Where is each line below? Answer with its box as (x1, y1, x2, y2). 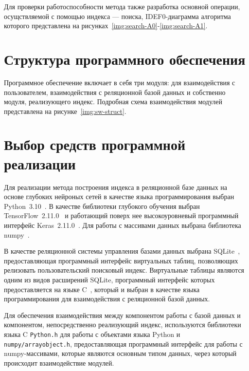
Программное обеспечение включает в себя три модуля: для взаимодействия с (4, 77, 235, 87)
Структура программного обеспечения (4, 49, 246, 69)
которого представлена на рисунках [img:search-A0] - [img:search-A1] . (4, 20, 208, 31)
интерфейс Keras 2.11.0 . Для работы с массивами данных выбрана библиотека (4, 220, 241, 230)
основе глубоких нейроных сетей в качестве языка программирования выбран (4, 191, 234, 202)
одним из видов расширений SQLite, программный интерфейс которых (4, 274, 215, 284)
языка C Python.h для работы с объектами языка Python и (4, 329, 180, 339)
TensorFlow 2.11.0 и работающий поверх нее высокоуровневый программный (4, 210, 239, 221)
